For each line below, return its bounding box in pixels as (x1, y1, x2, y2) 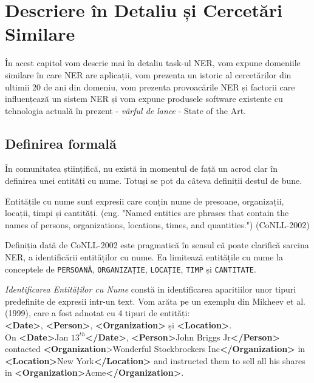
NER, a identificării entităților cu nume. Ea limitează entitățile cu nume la (5, 251, 283, 263)
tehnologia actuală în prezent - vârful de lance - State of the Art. (5, 104, 246, 117)
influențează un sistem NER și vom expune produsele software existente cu (5, 92, 283, 105)
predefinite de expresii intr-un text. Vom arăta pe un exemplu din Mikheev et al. (5, 294, 305, 307)
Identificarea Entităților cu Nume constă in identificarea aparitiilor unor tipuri (5, 283, 296, 296)
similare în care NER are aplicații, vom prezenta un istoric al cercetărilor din (5, 68, 292, 81)
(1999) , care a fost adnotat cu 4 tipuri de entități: (5, 307, 190, 319)
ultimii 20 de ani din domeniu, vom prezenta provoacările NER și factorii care (5, 80, 295, 93)
